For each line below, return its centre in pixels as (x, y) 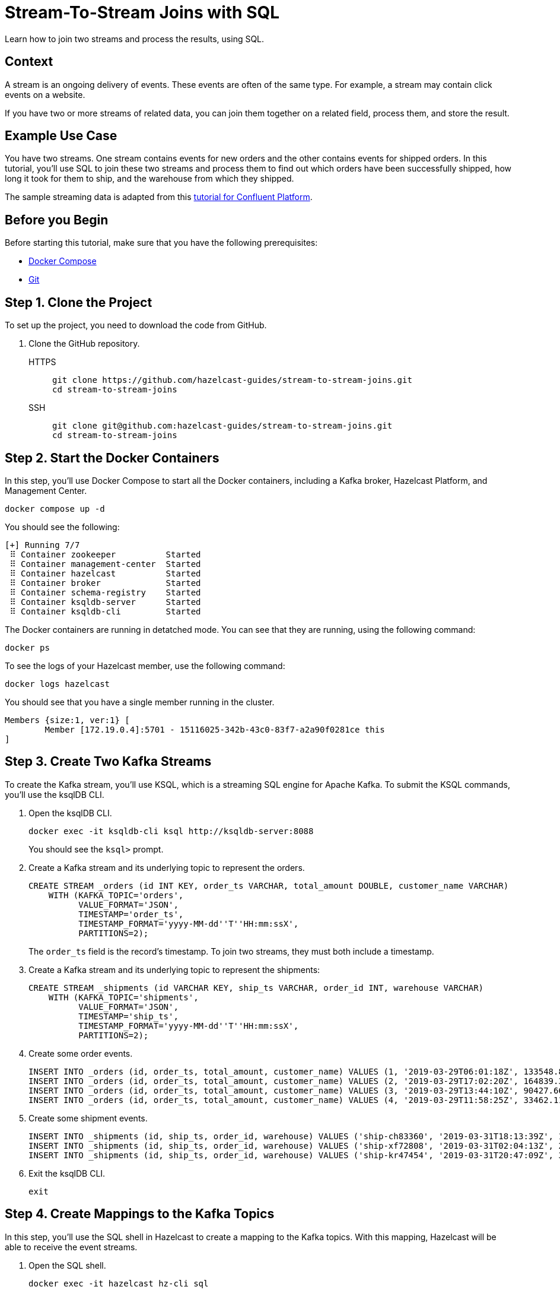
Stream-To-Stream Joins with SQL (142, 12)
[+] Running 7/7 (42, 545)
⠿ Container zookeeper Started (105, 554)
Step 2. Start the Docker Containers (112, 458)
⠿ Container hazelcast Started (105, 573)
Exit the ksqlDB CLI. (67, 1173)
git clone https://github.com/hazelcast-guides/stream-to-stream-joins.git (232, 380)
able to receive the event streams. (71, 1247)
